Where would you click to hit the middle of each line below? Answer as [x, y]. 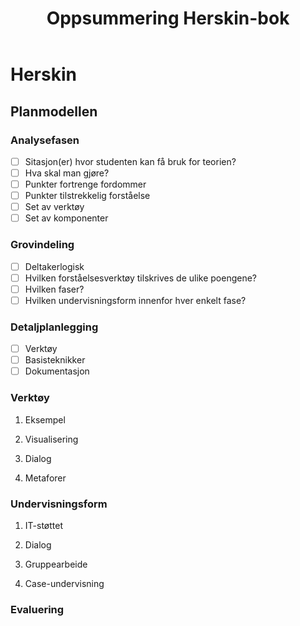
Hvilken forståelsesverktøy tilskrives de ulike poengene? [141, 278]
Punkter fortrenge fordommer [85, 184]
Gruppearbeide [56, 564]
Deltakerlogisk [54, 266]
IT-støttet [43, 525]
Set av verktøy [54, 207]
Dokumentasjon [57, 371]
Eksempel [45, 419]
